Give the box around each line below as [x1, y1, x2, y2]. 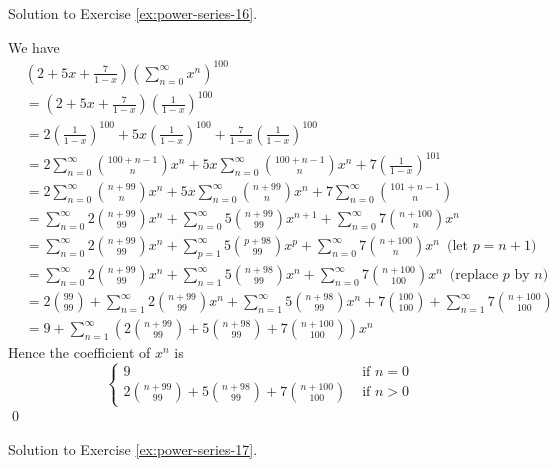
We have [8, 36, 60, 57]
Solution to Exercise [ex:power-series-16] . [8, 3, 258, 23]
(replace [449, 268, 499, 283]
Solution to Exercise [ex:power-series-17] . [8, 439, 258, 460]
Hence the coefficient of [8, 342, 151, 363]
